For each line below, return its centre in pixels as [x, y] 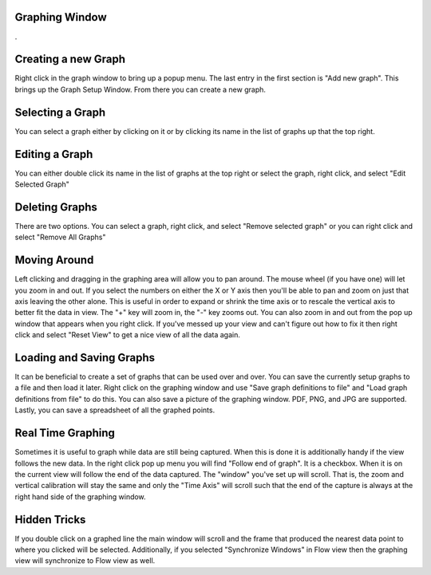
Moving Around [54, 260]
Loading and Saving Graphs [85, 358]
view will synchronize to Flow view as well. [85, 561]
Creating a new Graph [70, 59]
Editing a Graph [54, 154]
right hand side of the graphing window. [81, 496]
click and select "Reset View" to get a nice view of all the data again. [128, 335]
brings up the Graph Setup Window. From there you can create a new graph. [140, 89]
